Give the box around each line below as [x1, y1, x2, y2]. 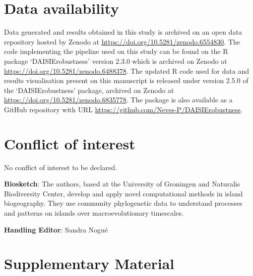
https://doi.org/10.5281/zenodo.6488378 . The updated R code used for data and [4, 65, 249, 76]
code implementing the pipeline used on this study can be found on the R [4, 46, 228, 56]
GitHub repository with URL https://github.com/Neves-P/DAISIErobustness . [4, 104, 243, 114]
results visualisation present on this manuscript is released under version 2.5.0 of [4, 75, 249, 86]
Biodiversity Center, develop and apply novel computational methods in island [4, 188, 243, 198]
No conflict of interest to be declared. [4, 162, 118, 172]
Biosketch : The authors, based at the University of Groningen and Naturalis [4, 179, 240, 189]
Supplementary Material [4, 253, 175, 274]
